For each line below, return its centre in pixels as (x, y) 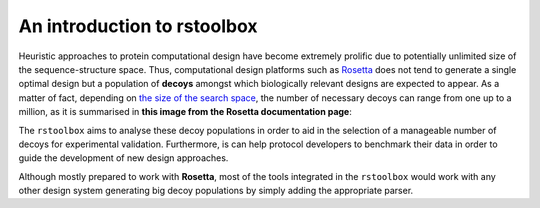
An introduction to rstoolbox (138, 26)
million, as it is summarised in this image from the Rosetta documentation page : (185, 112)
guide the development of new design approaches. (123, 158)
